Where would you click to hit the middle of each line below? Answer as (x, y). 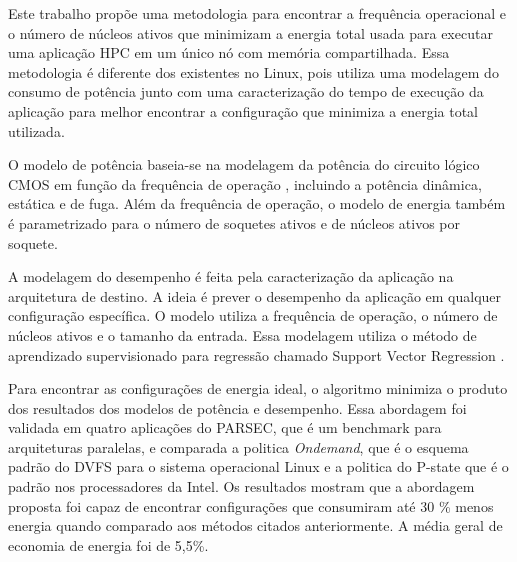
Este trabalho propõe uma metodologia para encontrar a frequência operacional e (257, 13)
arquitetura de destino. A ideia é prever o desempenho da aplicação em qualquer (255, 295)
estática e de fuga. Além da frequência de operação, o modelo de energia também (257, 203)
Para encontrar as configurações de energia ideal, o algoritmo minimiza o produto (258, 388)
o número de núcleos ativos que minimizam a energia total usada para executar (250, 32)
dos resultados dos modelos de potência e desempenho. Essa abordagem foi (237, 407)
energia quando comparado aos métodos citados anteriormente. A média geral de (255, 525)
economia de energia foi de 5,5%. (108, 544)
